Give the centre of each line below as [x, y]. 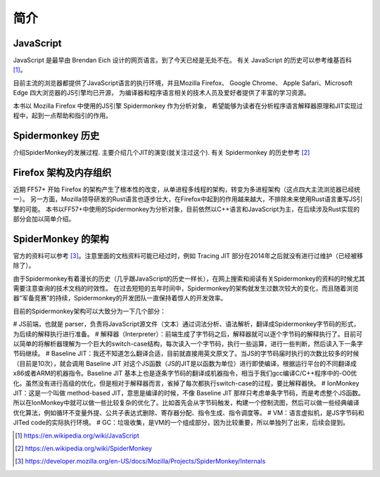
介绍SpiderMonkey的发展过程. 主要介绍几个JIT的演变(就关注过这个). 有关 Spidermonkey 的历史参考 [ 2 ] [161, 152]
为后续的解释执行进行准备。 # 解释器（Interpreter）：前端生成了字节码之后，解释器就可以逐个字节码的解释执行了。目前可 [188, 333]
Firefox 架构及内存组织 [62, 172]
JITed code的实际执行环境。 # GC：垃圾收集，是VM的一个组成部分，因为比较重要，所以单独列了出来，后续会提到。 [181, 423]
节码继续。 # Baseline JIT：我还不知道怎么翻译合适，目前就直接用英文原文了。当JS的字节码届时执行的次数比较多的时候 [186, 354]
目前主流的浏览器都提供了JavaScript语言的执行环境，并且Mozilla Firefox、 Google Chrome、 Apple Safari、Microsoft [183, 83]
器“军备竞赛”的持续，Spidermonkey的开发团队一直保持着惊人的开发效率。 [120, 298]
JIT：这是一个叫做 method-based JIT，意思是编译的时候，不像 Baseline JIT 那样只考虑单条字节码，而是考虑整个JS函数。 [189, 393]
